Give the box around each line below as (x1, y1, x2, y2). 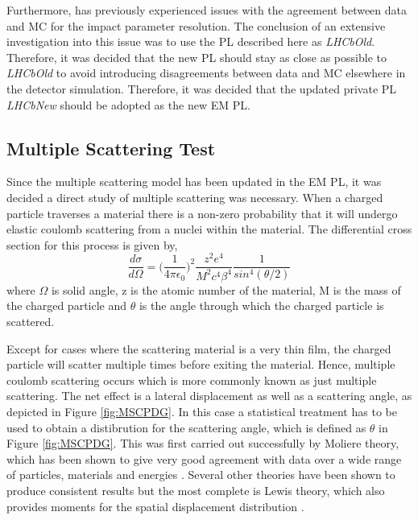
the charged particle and (6, 297, 127, 314)
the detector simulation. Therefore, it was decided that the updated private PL (6, 80, 397, 97)
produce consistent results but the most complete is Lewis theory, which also (6, 481, 385, 498)
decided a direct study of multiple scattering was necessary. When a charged (6, 188, 383, 205)
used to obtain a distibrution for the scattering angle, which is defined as (6, 419, 366, 435)
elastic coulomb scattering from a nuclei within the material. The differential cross (6, 221, 412, 237)
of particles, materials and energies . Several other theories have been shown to (6, 466, 395, 483)
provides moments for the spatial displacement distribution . (6, 497, 304, 514)
